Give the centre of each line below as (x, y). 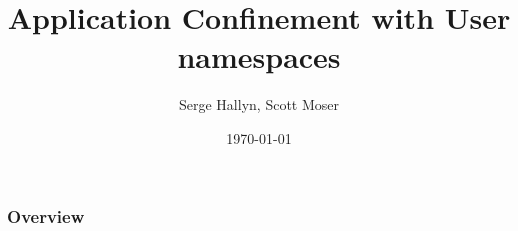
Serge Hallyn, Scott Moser (259, 104)
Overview (46, 215)
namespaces (259, 56)
